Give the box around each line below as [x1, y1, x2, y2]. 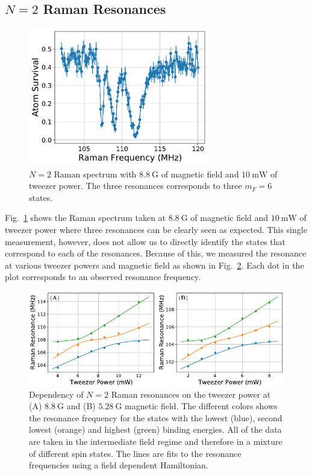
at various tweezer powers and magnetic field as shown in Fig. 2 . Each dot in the [5, 258, 304, 271]
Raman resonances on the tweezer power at [111, 387, 271, 400]
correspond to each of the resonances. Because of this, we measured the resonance [5, 247, 307, 260]
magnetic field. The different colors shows [125, 400, 278, 412]
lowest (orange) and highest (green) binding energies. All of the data [29, 423, 282, 436]
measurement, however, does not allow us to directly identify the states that [5, 235, 285, 247]
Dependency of [29, 387, 84, 400]
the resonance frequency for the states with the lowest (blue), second [29, 411, 282, 424]
